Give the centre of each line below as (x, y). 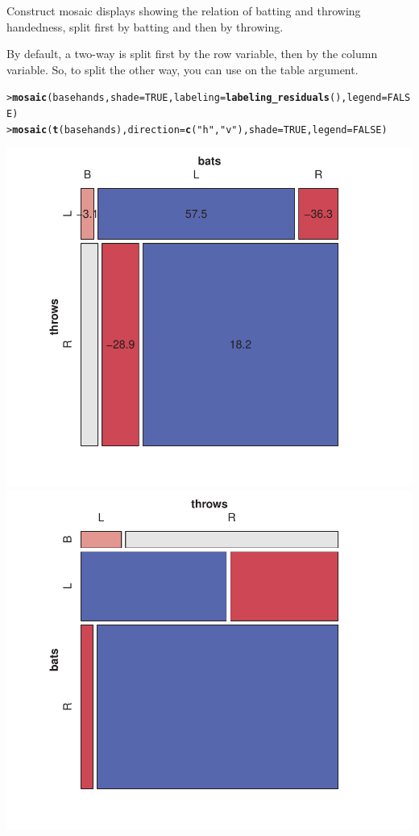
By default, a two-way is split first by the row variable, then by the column (192, 54)
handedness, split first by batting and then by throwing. (145, 26)
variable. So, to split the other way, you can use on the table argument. (183, 69)
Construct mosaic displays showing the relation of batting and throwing (184, 10)
